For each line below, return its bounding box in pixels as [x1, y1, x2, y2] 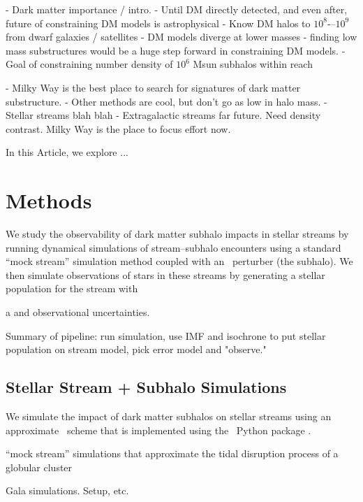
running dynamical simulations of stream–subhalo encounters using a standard [6, 240, 341, 254]
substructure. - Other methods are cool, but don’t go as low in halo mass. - [6, 94, 327, 108]
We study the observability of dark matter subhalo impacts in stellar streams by [6, 227, 349, 241]
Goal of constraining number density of [6, 57, 173, 71]
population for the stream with [6, 281, 138, 296]
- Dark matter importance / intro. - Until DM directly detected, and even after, [6, 2, 348, 16]
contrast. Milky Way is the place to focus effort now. [6, 121, 231, 136]
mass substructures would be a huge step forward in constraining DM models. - [6, 43, 346, 57]
